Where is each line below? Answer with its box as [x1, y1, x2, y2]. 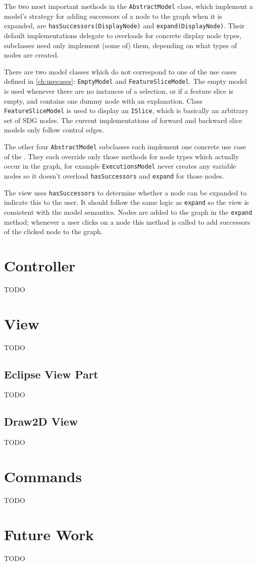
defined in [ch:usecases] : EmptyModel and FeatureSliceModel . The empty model [4, 76, 247, 86]
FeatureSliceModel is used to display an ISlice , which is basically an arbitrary [4, 105, 249, 116]
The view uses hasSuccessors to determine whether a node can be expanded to [4, 187, 247, 197]
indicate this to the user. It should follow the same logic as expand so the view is [4, 197, 249, 207]
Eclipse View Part [4, 366, 99, 381]
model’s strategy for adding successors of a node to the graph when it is [4, 10, 222, 21]
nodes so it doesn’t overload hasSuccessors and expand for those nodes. [4, 170, 224, 181]
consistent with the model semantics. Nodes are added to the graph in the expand [4, 206, 253, 217]
